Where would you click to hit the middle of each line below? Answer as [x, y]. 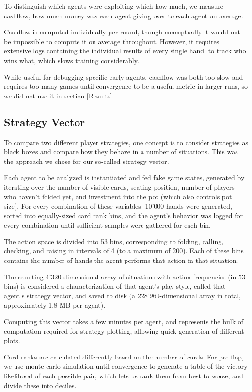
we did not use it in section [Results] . [59, 95]
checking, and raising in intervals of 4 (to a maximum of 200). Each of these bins [124, 251]
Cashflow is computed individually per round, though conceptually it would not [122, 32]
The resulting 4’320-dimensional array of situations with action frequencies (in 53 [125, 276]
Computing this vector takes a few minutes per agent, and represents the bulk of [124, 321]
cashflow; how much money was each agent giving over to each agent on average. [124, 15]
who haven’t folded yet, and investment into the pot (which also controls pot [118, 196]
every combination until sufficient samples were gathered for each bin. [107, 225]
